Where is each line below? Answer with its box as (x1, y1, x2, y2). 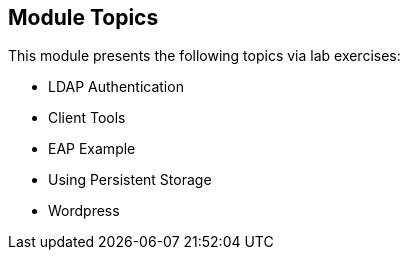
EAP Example (48, 140, 136, 158)
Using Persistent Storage (48, 171, 212, 189)
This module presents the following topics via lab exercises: (8, 47, 401, 65)
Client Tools (48, 109, 126, 127)
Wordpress (48, 202, 120, 220)
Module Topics (8, 5, 159, 30)
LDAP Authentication (48, 78, 184, 96)
